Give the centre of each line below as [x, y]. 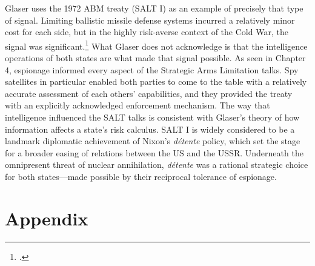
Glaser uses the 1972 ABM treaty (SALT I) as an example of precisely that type [154, 8]
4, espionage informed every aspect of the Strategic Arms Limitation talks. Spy [152, 69]
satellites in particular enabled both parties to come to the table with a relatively [156, 81]
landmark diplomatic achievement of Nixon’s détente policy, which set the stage [153, 141]
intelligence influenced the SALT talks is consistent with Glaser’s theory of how [152, 117]
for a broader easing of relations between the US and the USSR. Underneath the [154, 152]
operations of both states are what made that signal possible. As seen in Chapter [155, 58]
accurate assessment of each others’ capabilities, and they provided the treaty [149, 93]
